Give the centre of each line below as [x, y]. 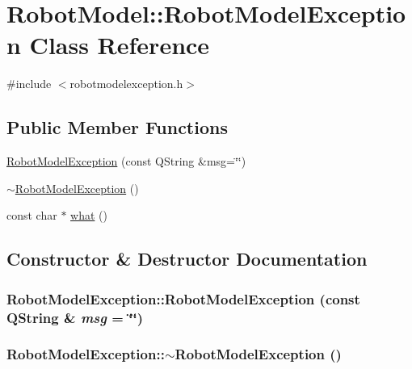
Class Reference [120, 45]
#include [29, 84]
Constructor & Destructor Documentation [187, 259]
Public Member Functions [117, 127]
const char [32, 215]
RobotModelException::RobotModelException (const [183, 298]
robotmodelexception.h [126, 84]
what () [89, 215]
